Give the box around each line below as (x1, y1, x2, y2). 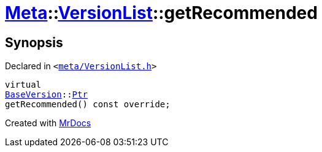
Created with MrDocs (5, 118, 91, 129)
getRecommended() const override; (5, 99, 171, 110)
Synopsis (5, 34, 63, 50)
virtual (5, 80, 42, 90)
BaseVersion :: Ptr (5, 89, 88, 100)
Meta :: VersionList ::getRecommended (5, 2, 318, 23)
